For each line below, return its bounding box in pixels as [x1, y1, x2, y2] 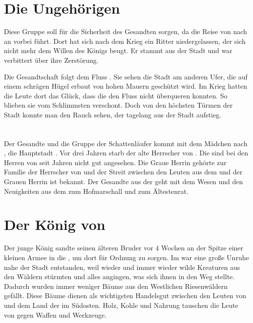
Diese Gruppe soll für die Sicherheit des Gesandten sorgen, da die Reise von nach [4, 26, 247, 37]
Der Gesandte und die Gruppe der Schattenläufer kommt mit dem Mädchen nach [4, 138, 248, 148]
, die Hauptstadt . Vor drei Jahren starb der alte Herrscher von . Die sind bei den [4, 148, 248, 158]
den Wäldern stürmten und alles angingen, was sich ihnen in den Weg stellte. [4, 271, 235, 282]
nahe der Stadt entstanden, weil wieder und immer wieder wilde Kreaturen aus [4, 262, 240, 272]
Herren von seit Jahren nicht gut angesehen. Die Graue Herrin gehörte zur [4, 157, 227, 167]
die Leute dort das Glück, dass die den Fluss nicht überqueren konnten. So [4, 90, 228, 100]
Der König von [4, 214, 105, 234]
